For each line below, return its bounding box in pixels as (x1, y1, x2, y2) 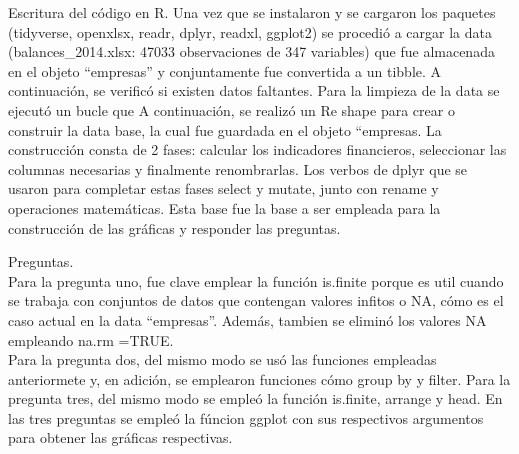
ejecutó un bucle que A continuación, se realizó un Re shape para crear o (8, 99, 455, 120)
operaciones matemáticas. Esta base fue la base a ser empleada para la (8, 197, 441, 218)
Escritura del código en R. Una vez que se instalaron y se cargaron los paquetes (8, 2, 496, 22)
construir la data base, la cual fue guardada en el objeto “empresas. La (8, 119, 442, 140)
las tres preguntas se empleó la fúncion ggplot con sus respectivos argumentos (8, 407, 484, 428)
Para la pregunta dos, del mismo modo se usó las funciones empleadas (8, 349, 437, 370)
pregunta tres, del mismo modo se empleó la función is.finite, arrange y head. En (8, 388, 503, 409)
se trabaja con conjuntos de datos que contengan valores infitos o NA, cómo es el (8, 290, 504, 311)
